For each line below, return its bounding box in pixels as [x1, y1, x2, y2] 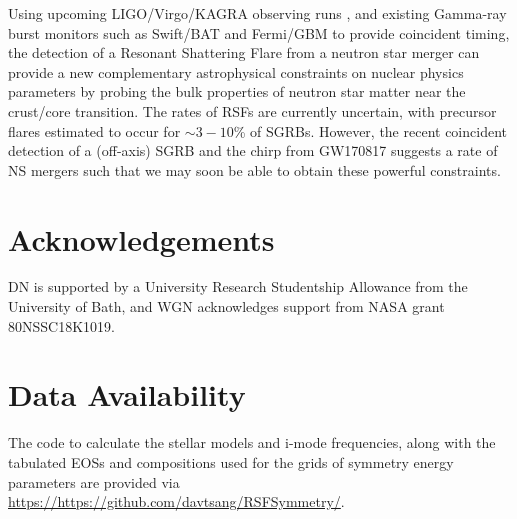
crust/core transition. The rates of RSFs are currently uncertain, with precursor [8, 100, 497, 121]
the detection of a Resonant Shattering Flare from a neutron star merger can [8, 42, 480, 63]
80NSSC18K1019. [8, 315, 115, 336]
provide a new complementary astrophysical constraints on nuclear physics [8, 61, 464, 82]
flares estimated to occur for [8, 120, 181, 141]
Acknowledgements [8, 218, 275, 259]
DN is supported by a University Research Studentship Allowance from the [8, 276, 468, 297]
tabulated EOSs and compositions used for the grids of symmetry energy [8, 451, 454, 472]
